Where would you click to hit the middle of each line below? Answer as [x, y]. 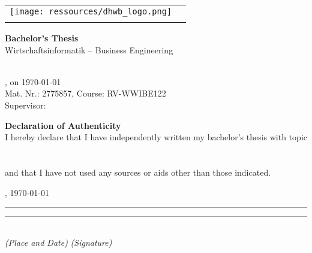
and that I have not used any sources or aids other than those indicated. [138, 172]
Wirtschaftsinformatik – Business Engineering [89, 49]
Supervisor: [25, 105]
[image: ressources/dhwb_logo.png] [91, 11]
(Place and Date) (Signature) [58, 242]
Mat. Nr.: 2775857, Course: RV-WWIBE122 [85, 93]
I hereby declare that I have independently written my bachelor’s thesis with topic [156, 137]
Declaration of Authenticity [63, 125]
